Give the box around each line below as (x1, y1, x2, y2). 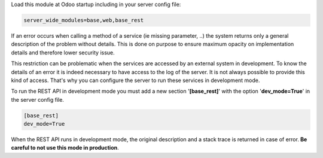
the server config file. (11, 96, 64, 103)
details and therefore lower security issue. (11, 48, 115, 56)
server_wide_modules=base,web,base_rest (23, 17, 144, 23)
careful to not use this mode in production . (11, 144, 119, 151)
